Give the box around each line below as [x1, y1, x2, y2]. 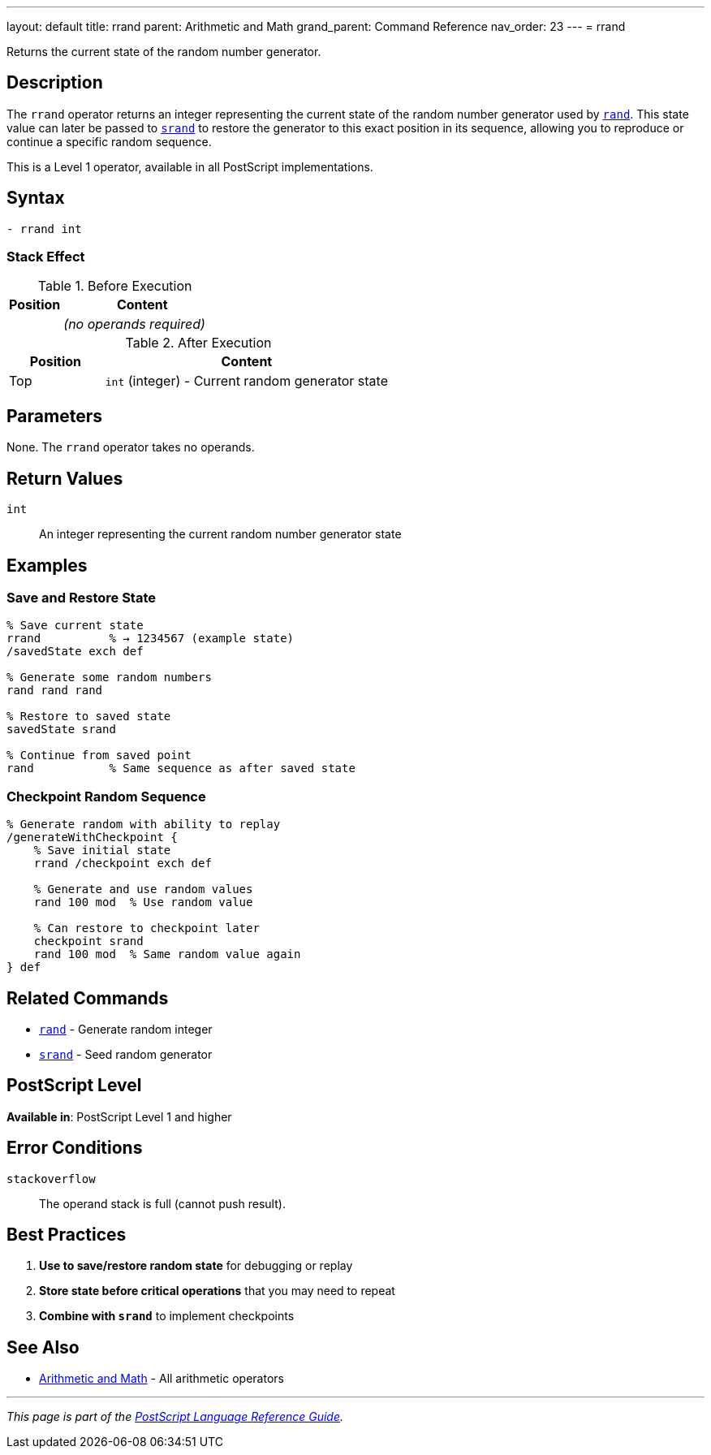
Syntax [6, 188, 65, 209]
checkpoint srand [33, 935, 144, 948]
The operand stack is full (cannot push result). [39, 1196, 286, 1211]
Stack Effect [6, 248, 85, 266]
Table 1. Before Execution [37, 278, 192, 295]
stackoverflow [6, 1172, 96, 1185]
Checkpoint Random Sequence [6, 788, 206, 805]
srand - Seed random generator [39, 1047, 213, 1061]
